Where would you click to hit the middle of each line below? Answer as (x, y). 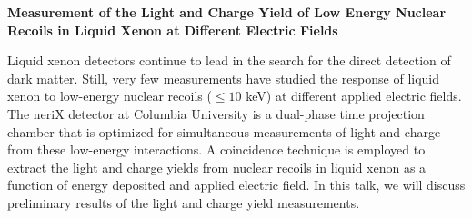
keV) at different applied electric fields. (354, 96)
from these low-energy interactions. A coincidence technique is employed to (216, 149)
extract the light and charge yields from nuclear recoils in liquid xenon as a (217, 167)
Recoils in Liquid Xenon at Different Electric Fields (173, 30)
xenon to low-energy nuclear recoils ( (110, 96)
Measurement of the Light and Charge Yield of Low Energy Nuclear (227, 12)
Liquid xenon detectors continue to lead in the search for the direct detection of (229, 60)
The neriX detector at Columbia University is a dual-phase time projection (216, 113)
